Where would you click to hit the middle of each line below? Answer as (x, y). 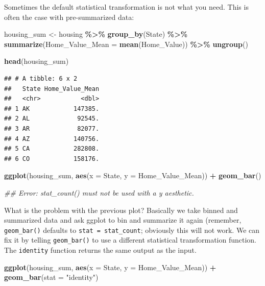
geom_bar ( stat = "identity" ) (51, 277)
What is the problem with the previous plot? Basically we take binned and (121, 210)
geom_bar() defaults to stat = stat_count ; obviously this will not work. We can (132, 230)
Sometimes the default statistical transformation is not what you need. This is (126, 7)
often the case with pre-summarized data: (69, 17)
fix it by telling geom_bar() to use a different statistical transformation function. (130, 240)
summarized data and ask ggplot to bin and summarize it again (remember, (123, 220)
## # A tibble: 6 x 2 (41, 78)
